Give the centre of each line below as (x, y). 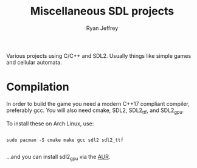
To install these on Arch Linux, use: (50, 124)
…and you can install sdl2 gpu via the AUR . (58, 157)
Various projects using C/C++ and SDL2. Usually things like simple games (99, 55)
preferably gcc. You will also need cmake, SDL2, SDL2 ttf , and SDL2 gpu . (95, 111)
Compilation (38, 87)
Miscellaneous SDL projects (102, 11)
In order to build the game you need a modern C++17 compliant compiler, (98, 103)
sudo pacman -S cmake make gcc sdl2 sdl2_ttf (65, 140)
